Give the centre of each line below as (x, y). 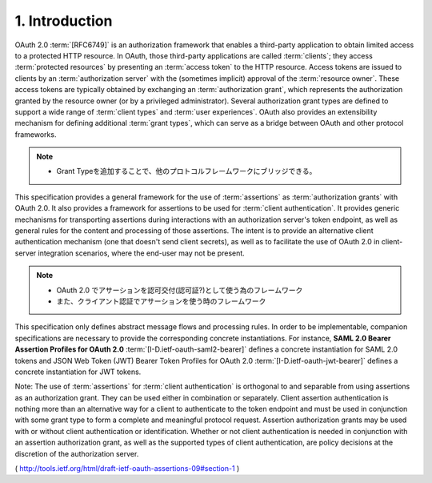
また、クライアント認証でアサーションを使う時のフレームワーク (161, 301)
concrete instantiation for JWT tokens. (78, 372)
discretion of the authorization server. (77, 453)
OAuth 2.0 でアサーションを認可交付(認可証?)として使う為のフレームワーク (180, 290)
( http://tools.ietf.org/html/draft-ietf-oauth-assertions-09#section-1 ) (127, 469)
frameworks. (36, 134)
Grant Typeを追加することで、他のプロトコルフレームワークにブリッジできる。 (186, 171)
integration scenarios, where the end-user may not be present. (142, 253)
